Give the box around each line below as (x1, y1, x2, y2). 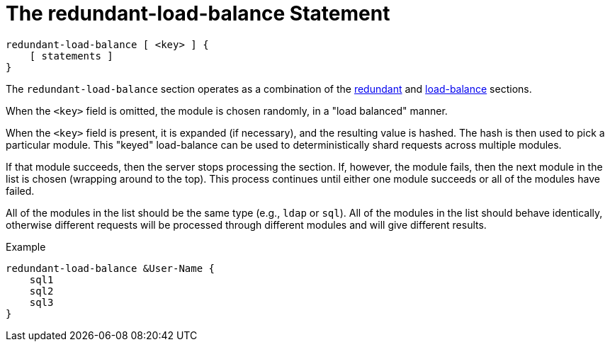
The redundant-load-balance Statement (6, 1, 390, 25)
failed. (6, 184, 35, 197)
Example (6, 240, 46, 253)
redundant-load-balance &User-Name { (6, 262, 215, 274)
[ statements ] (29, 50, 113, 62)
